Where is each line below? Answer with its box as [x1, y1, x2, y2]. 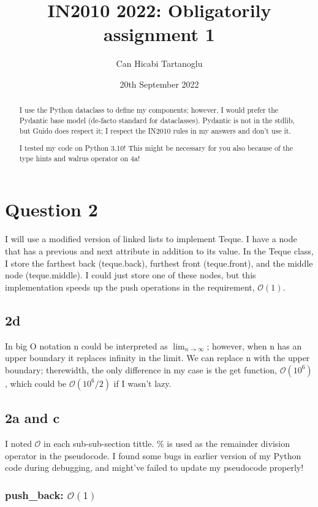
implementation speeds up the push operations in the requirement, [5, 280, 255, 293]
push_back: [5, 487, 64, 502]
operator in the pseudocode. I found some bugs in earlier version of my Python [5, 449, 301, 462]
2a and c [5, 408, 60, 427]
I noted [5, 436, 32, 449]
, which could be [5, 376, 67, 389]
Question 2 [5, 197, 98, 222]
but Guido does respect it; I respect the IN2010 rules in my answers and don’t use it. [19, 125, 291, 135]
